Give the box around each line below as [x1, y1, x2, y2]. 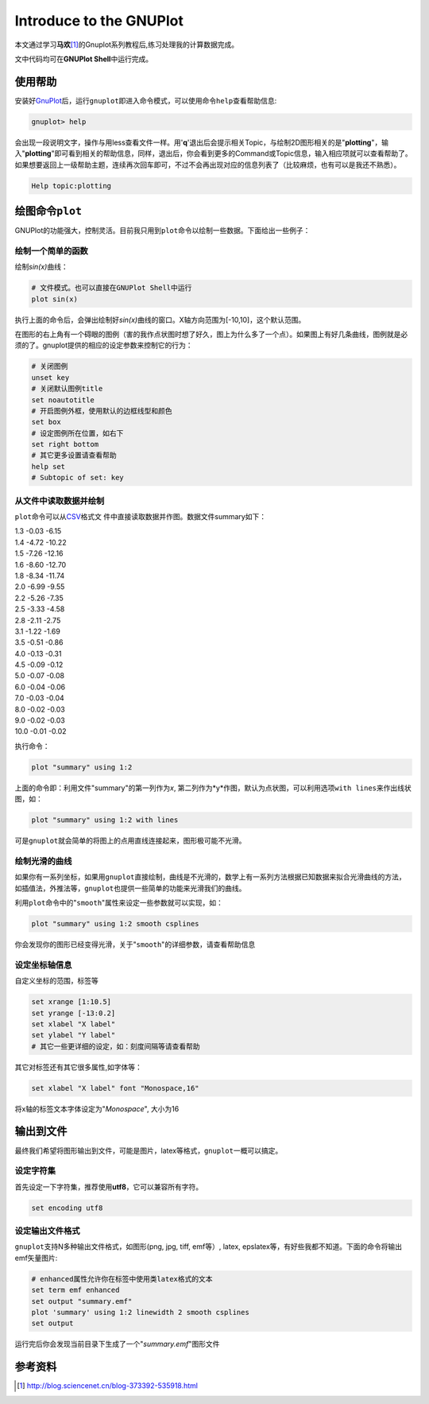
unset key [31, 373, 70, 382]
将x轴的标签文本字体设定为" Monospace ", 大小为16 [14, 1103, 180, 1113]
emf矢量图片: [14, 1253, 58, 1262]
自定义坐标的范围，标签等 [14, 976, 99, 986]
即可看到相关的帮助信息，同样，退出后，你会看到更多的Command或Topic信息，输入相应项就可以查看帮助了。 [54, 149, 412, 158]
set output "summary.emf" [31, 1297, 133, 1305]
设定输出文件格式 [14, 1225, 80, 1236]
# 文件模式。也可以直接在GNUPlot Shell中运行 [31, 283, 192, 293]
